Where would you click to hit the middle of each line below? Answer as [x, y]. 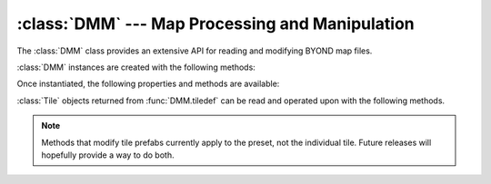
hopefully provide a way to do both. [108, 155]
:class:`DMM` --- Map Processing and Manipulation [216, 24]
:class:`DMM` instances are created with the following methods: [136, 67]
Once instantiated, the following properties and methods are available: [148, 84]
